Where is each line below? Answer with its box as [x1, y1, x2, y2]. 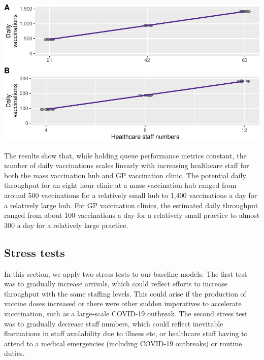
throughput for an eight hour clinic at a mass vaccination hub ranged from [4, 180, 237, 190]
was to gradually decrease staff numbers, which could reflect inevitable [4, 318, 223, 329]
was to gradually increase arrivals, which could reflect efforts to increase [4, 278, 227, 289]
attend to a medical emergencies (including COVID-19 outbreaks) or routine [4, 338, 242, 348]
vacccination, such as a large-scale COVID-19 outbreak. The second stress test [4, 308, 248, 318]
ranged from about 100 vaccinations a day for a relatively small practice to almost [4, 210, 260, 220]
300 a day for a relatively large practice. [4, 219, 128, 230]
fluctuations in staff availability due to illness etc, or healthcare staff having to [4, 328, 248, 339]
